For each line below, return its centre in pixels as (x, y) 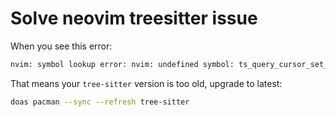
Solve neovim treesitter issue (134, 18)
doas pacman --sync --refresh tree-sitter (100, 102)
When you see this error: (61, 46)
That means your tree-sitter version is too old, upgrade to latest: (146, 83)
